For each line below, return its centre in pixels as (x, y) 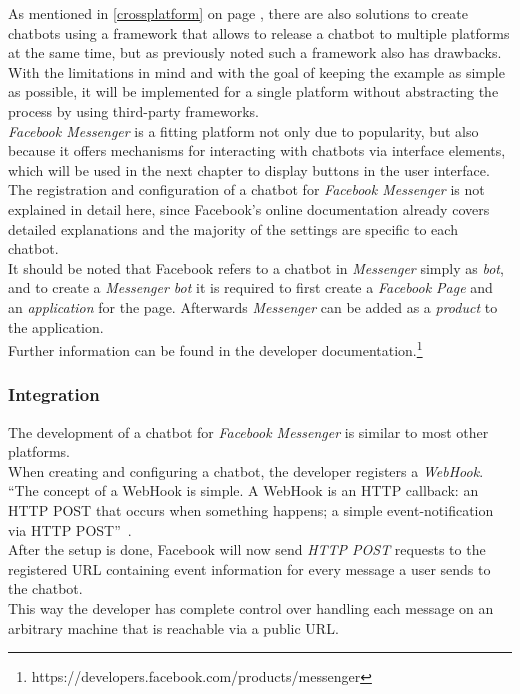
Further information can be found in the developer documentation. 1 (215, 348)
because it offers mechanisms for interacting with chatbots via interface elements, (257, 150)
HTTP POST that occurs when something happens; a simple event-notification (251, 509)
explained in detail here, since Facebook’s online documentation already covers (249, 208)
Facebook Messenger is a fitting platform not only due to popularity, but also (243, 130)
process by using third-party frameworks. (133, 110)
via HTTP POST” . (70, 529)
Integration (54, 394)
